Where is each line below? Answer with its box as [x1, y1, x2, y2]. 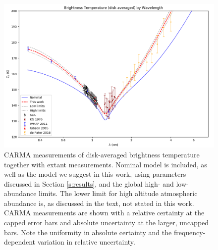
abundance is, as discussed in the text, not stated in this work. [4, 198, 194, 208]
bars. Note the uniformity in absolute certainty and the [4, 227, 172, 237]
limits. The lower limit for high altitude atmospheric [39, 188, 198, 199]
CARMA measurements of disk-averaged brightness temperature [4, 149, 200, 159]
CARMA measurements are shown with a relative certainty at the [4, 207, 205, 218]
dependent [4, 237, 36, 247]
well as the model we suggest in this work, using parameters [4, 169, 186, 179]
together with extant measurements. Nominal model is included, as [4, 159, 207, 169]
